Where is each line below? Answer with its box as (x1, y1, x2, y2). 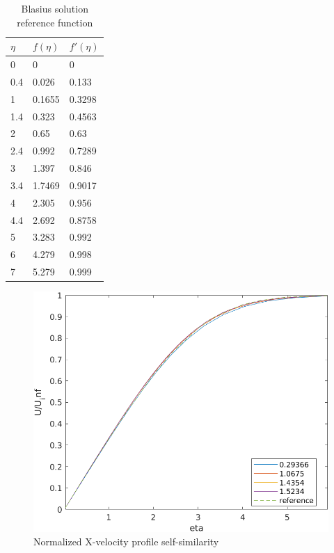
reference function (17, 15, 93, 29)
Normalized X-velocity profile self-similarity (33, 534, 219, 549)
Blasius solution (21, 1, 88, 15)
